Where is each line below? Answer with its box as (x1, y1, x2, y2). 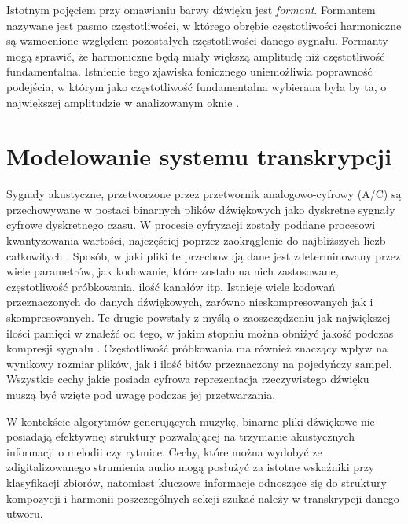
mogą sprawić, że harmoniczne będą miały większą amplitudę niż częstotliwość (6, 47, 385, 64)
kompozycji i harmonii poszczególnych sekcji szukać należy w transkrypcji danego (6, 489, 399, 506)
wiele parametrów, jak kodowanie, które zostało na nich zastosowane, (6, 263, 339, 279)
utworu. (6, 505, 43, 522)
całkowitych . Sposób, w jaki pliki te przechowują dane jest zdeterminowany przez (6, 247, 401, 264)
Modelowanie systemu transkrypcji (6, 140, 392, 172)
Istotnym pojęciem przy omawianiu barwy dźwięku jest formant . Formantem (6, 2, 376, 17)
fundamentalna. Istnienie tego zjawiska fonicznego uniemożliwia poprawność (6, 63, 373, 79)
